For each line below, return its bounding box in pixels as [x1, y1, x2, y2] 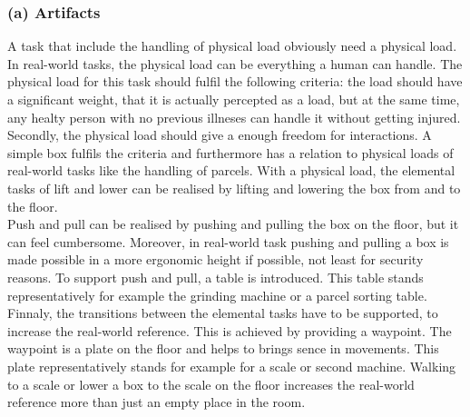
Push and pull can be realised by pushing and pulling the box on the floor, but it [7, 214, 459, 233]
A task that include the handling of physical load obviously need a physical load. [7, 36, 457, 55]
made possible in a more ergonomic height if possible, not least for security [7, 250, 424, 269]
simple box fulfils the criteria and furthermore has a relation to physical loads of [7, 143, 454, 162]
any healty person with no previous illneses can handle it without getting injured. [7, 107, 461, 126]
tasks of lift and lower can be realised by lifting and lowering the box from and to [7, 178, 461, 197]
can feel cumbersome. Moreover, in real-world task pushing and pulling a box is [7, 232, 449, 251]
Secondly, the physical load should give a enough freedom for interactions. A [7, 125, 432, 144]
